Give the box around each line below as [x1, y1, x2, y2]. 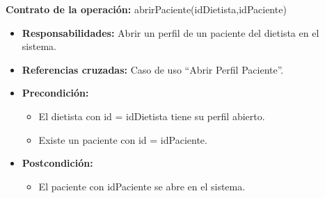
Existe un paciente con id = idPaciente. [38, 132, 207, 147]
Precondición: [22, 85, 89, 100]
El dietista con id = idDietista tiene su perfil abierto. [38, 108, 265, 123]
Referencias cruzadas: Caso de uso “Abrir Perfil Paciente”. [22, 62, 284, 76]
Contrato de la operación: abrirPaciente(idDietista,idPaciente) [6, 2, 287, 16]
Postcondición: [22, 156, 93, 170]
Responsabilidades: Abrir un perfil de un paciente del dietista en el [22, 25, 319, 40]
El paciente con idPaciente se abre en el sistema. [38, 179, 246, 193]
